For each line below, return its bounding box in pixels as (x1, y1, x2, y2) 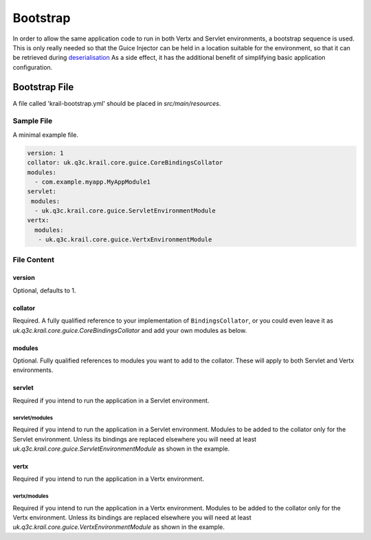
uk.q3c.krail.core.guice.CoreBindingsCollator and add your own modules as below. (12, 326, 247, 334)
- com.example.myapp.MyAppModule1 (34, 177, 151, 186)
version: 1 (27, 149, 64, 157)
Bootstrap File (12, 81, 74, 93)
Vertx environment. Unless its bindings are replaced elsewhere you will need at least (12, 513, 252, 522)
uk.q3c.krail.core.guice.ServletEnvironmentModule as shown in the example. (12, 444, 230, 453)
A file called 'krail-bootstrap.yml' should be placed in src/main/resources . (12, 99, 221, 107)
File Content (12, 255, 55, 264)
